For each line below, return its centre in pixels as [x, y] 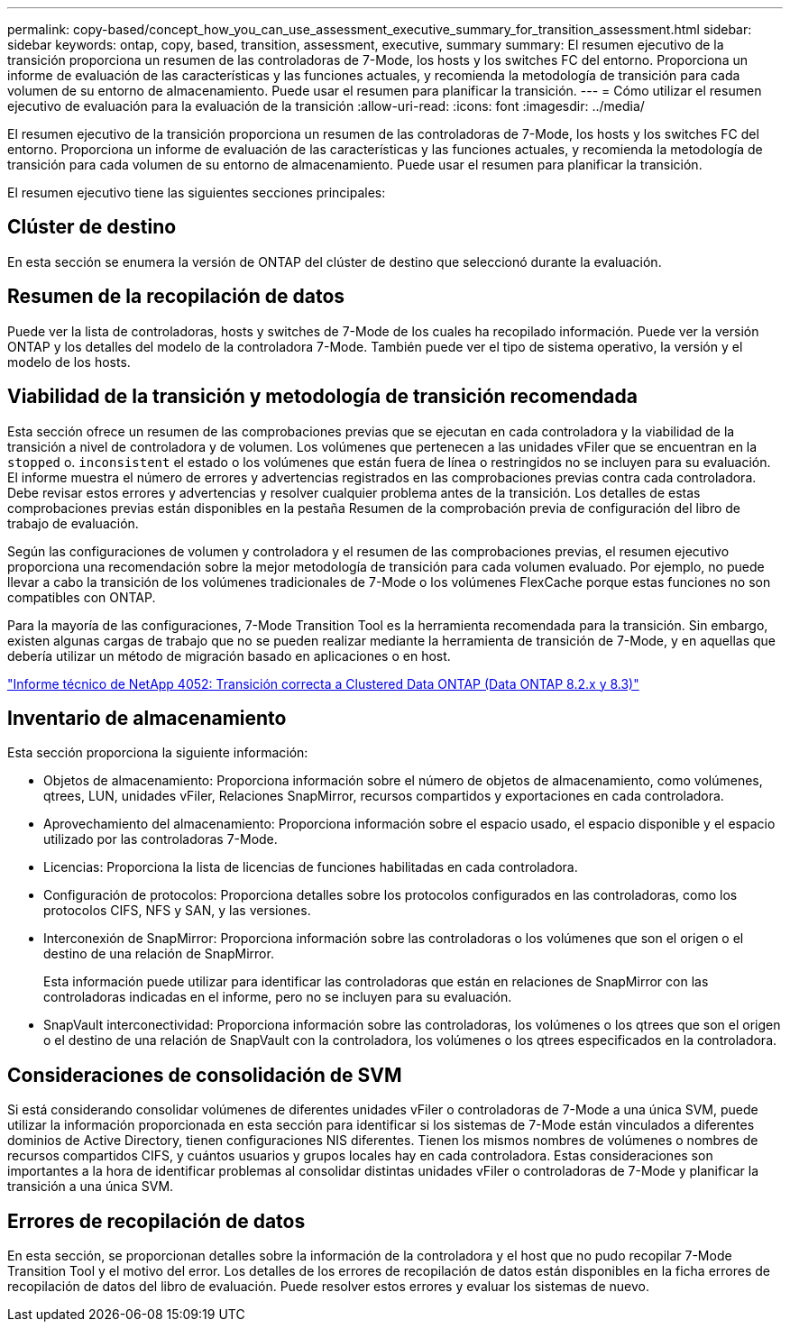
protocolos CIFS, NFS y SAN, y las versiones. [177, 911]
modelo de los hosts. [69, 362]
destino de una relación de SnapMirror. [159, 954]
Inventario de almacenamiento [147, 718]
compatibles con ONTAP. [82, 597]
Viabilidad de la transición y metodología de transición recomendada [322, 397]
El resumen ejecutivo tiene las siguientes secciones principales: [197, 192]
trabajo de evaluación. [73, 523]
